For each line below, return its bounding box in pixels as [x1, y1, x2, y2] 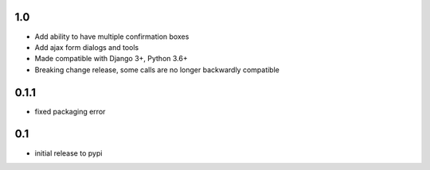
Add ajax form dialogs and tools [34, 42, 139, 52]
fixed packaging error [34, 106, 106, 116]
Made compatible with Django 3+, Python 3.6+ [34, 54, 188, 64]
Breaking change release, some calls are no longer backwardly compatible [34, 64, 280, 75]
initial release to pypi [34, 148, 103, 158]
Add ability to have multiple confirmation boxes [34, 32, 190, 41]
